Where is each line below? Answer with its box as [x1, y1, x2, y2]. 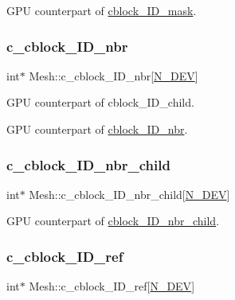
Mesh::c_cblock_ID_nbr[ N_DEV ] [29, 67, 198, 84]
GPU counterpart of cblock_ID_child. [6, 94, 194, 111]
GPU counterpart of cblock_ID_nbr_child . [6, 212, 220, 229]
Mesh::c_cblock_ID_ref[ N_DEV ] [29, 278, 195, 294]
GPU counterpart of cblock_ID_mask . [6, 2, 197, 18]
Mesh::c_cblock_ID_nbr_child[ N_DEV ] [29, 185, 230, 202]
